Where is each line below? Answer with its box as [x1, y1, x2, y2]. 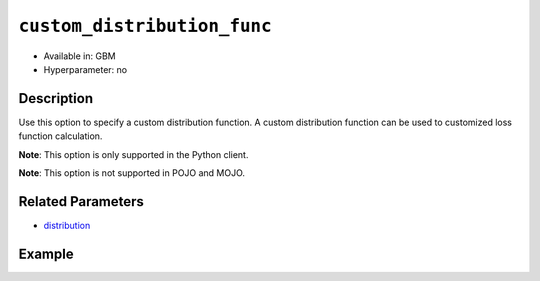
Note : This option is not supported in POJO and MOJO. [18, 167, 245, 179]
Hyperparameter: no [43, 63, 128, 75]
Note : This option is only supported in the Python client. [18, 148, 249, 160]
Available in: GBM [43, 50, 116, 62]
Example [18, 245, 74, 262]
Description [18, 90, 94, 107]
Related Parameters [18, 193, 145, 210]
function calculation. [18, 130, 103, 142]
